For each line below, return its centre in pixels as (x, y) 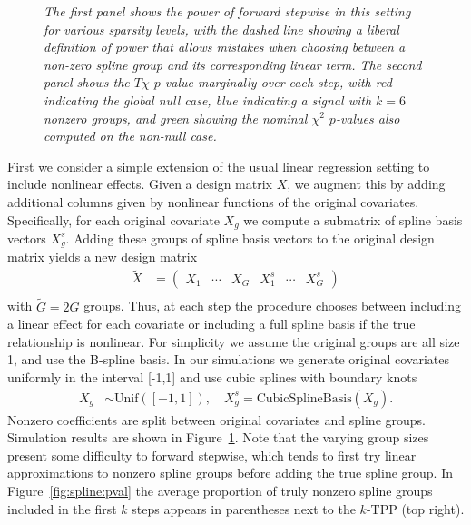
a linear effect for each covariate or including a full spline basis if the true (211, 324)
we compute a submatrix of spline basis (353, 219)
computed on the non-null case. (130, 136)
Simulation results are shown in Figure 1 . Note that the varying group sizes (218, 437)
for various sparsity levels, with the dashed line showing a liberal (221, 29)
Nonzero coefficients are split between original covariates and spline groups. (216, 419)
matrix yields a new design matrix (103, 257)
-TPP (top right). (415, 508)
